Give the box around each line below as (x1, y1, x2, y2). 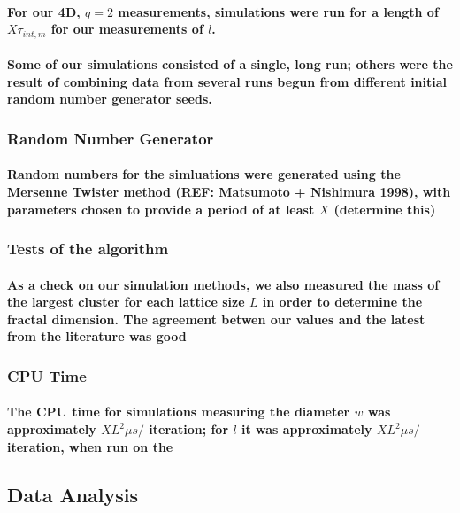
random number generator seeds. (7, 89, 212, 108)
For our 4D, (7, 2, 80, 20)
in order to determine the (262, 292, 423, 311)
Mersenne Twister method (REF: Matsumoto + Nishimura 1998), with (7, 183, 451, 201)
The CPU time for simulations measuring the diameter (7, 402, 350, 421)
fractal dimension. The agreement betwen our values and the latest (7, 309, 425, 328)
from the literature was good (7, 327, 187, 346)
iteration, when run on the (7, 437, 173, 455)
